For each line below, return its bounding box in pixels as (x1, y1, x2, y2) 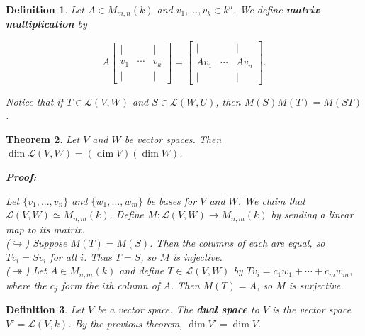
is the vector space (272, 302, 352, 317)
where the (6, 277, 47, 292)
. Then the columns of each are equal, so (150, 235, 325, 250)
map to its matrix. (6, 221, 85, 236)
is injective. (173, 249, 223, 264)
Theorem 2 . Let (6, 131, 80, 146)
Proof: (6, 169, 37, 184)
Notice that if (6, 94, 63, 108)
